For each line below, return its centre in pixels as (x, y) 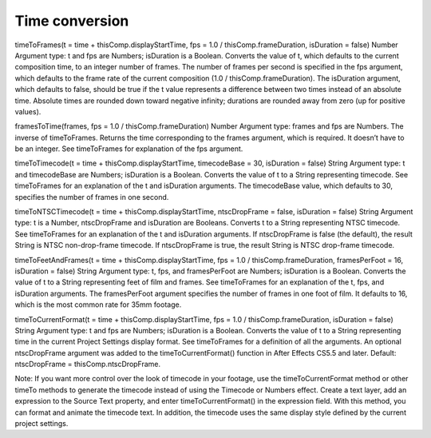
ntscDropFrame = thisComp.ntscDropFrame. (88, 364)
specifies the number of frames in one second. (92, 197)
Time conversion (72, 21)
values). (28, 111)
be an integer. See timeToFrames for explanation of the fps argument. (129, 149)
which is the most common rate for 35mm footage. (98, 305)
